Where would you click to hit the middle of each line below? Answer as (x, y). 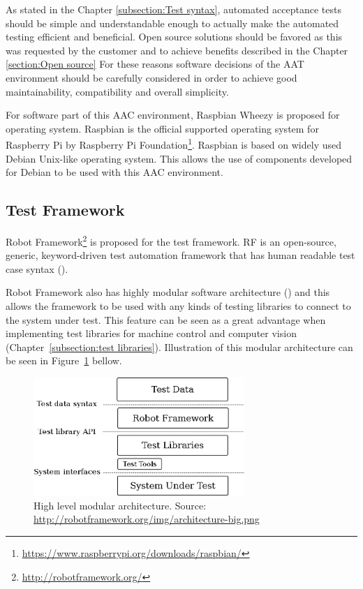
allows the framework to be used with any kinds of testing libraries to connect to (178, 306)
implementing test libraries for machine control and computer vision (151, 333)
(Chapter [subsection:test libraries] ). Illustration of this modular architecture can (179, 346)
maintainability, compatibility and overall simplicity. (117, 91)
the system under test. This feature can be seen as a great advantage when (166, 319)
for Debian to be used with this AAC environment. (114, 172)
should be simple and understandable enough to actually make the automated (172, 23)
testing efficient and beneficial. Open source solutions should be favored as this (174, 37)
